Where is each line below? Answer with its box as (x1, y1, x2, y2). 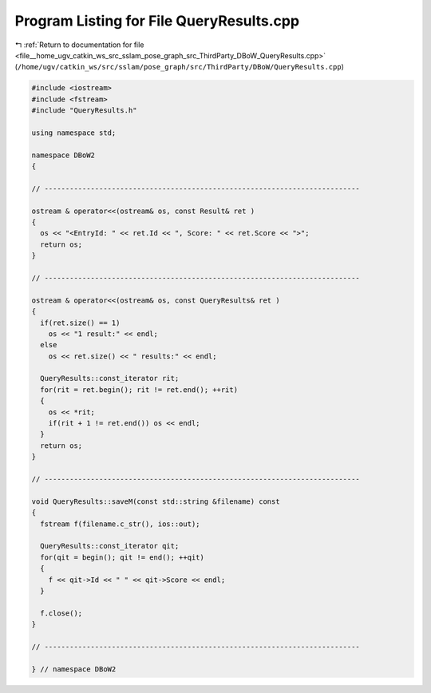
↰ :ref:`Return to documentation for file (14, 40, 144, 49)
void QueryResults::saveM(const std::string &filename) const (31, 497, 280, 506)
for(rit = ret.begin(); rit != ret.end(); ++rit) (40, 385, 239, 394)
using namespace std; (31, 128, 117, 137)
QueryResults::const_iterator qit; (40, 541, 180, 551)
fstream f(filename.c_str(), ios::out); (40, 519, 200, 529)
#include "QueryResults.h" (31, 106, 137, 115)
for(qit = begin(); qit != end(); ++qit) (40, 552, 205, 562)
